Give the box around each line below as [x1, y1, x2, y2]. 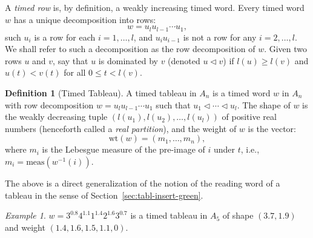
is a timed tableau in [130, 209, 208, 222]
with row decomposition [5, 98, 94, 111]
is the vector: [248, 122, 296, 134]
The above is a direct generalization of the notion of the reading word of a [5, 176, 280, 189]
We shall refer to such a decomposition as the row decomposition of [5, 42, 255, 55]
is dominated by [98, 54, 158, 67]
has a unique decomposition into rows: [13, 13, 156, 25]
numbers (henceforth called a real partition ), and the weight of [5, 122, 237, 134]
